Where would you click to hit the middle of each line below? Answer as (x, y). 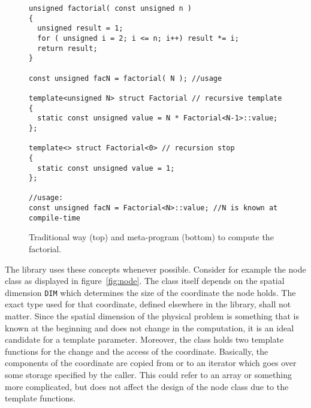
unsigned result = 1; (80, 28)
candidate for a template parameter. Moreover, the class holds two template (144, 339)
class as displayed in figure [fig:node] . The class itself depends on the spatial (145, 281)
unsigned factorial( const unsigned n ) (111, 8)
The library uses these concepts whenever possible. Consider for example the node (155, 269)
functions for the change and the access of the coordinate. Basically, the (137, 351)
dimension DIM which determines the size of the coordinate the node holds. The (150, 292)
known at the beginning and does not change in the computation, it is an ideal (150, 327)
